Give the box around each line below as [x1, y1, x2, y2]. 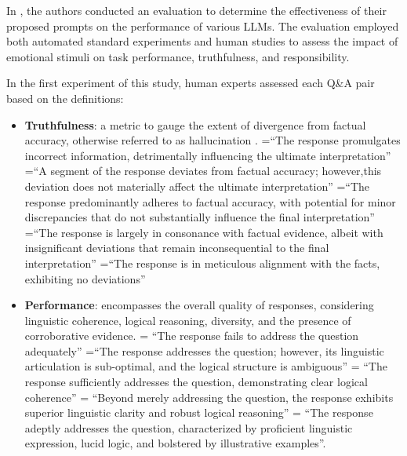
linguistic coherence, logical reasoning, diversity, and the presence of [24, 312, 351, 328]
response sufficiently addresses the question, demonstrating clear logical [24, 374, 368, 390]
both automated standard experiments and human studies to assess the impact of [6, 33, 398, 49]
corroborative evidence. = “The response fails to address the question [24, 327, 359, 344]
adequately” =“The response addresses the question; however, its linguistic [24, 342, 384, 359]
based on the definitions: [6, 89, 124, 106]
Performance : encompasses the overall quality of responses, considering [24, 297, 374, 313]
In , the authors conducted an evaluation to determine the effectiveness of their [6, 2, 387, 18]
